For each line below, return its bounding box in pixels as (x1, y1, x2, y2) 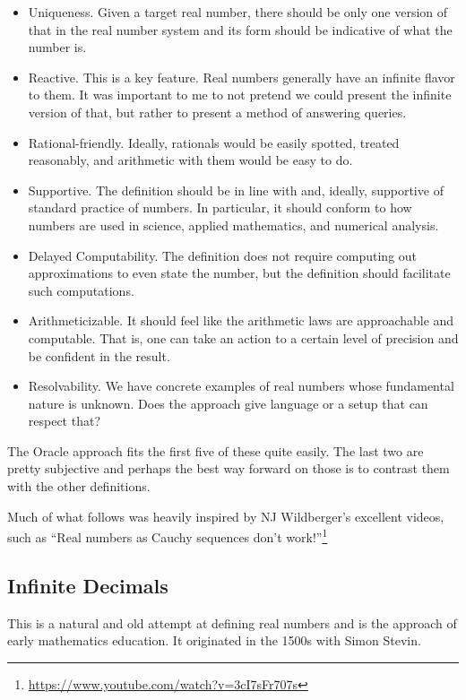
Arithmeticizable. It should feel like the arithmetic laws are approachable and (28, 311, 454, 330)
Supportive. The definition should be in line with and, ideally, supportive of (28, 180, 444, 199)
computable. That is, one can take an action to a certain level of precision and (28, 328, 459, 347)
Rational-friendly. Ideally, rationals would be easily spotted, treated (28, 133, 400, 151)
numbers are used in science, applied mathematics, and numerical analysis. (28, 215, 439, 234)
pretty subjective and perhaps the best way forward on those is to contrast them (7, 459, 450, 478)
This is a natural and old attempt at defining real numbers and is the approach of (7, 613, 457, 632)
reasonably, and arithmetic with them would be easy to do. (28, 151, 353, 169)
